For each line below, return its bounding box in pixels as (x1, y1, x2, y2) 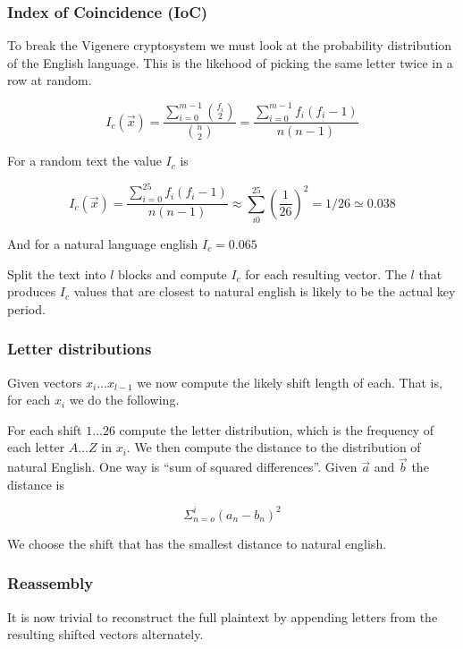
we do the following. (69, 390, 180, 409)
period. (7, 299, 46, 318)
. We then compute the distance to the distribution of (126, 438, 421, 457)
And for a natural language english (7, 235, 198, 253)
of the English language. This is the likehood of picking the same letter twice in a (7, 53, 453, 72)
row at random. (7, 71, 92, 90)
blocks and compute (117, 264, 227, 283)
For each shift (7, 420, 82, 439)
